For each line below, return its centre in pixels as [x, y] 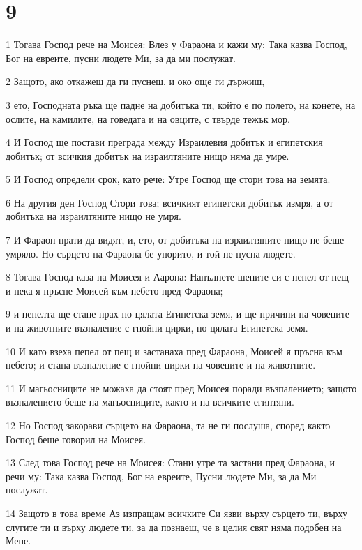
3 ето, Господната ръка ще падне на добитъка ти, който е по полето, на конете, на [181, 104]
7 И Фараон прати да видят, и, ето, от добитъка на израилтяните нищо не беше [175, 240]
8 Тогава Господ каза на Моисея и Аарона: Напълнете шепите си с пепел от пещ [178, 277]
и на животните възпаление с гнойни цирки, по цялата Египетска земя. [157, 328]
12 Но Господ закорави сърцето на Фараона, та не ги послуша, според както [168, 425]
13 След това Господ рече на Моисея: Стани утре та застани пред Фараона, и [170, 462]
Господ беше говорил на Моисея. [76, 439]
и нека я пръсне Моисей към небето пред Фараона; [114, 290]
